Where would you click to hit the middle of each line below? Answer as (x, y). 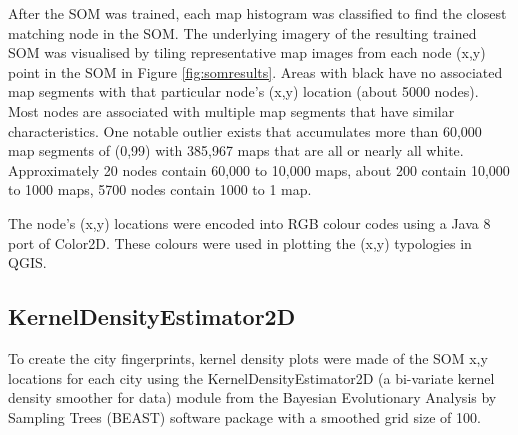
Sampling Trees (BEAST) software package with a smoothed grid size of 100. (244, 416)
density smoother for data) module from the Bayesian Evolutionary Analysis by (252, 397)
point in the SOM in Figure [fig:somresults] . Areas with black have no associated (255, 71)
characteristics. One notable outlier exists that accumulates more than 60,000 (245, 130)
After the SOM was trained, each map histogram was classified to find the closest (257, 13)
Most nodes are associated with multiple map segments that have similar (231, 110)
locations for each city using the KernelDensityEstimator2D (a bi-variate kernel (251, 377)
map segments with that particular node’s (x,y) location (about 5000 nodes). (243, 91)
